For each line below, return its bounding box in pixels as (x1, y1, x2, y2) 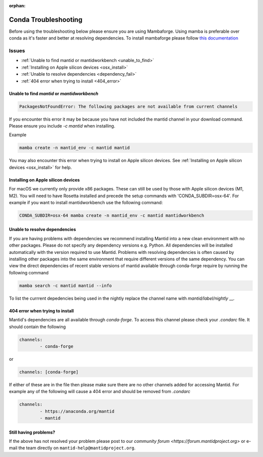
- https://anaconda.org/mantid (39, 408, 114, 414)
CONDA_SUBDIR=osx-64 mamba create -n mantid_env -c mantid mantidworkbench (19, 212, 205, 218)
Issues (9, 47, 25, 54)
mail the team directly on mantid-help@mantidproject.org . (9, 445, 136, 451)
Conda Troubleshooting (9, 15, 83, 24)
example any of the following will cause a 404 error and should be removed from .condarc (9, 389, 191, 395)
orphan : (9, 3, 26, 8)
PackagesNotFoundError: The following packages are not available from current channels (19, 104, 238, 109)
